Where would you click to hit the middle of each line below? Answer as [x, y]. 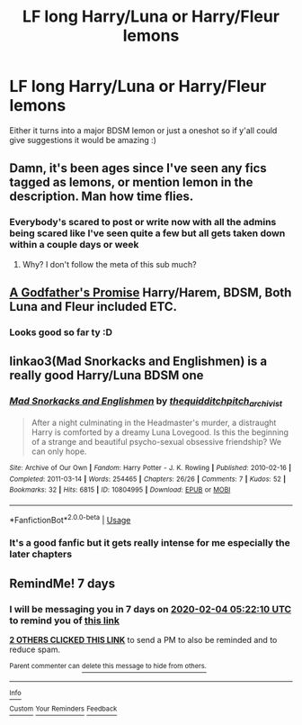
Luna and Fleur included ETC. [93, 307]
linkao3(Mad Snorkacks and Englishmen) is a [138, 362]
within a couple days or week [74, 245]
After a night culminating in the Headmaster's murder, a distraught [154, 422]
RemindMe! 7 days [62, 583]
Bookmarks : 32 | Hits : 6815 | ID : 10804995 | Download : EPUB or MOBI [120, 490]
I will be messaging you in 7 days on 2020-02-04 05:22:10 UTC [151, 609]
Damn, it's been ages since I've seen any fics [138, 168]
